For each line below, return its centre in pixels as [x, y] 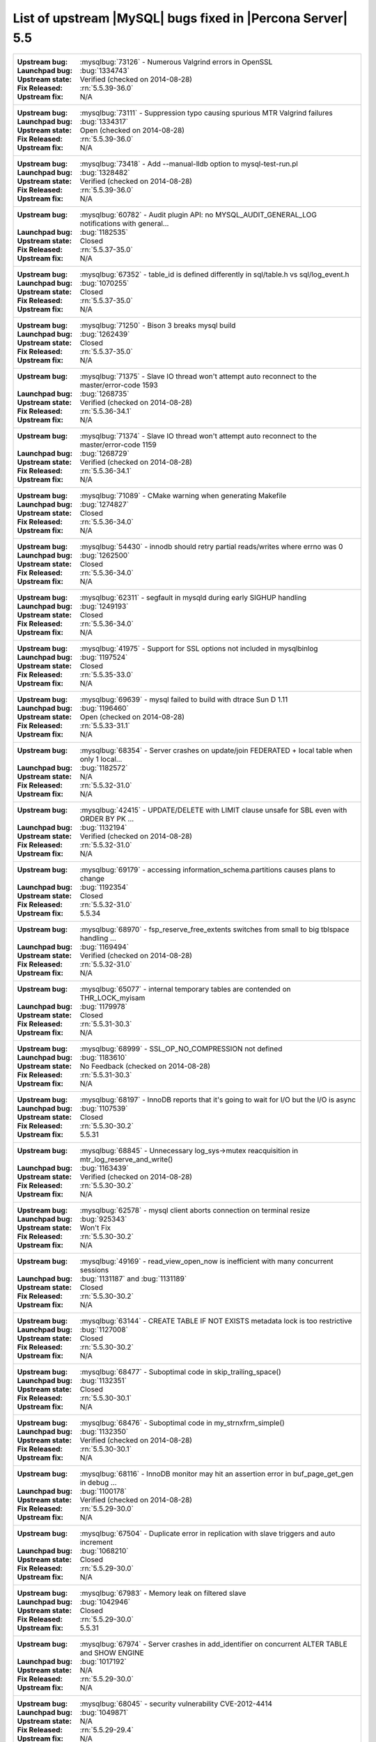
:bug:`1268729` [105, 454]
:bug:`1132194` [103, 828]
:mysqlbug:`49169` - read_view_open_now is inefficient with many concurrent [206, 1261]
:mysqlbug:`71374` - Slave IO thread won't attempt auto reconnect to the [198, 436]
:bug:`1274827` [104, 504]
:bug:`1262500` [105, 555]
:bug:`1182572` [104, 768]
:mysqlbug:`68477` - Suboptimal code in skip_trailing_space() [180, 1372]
